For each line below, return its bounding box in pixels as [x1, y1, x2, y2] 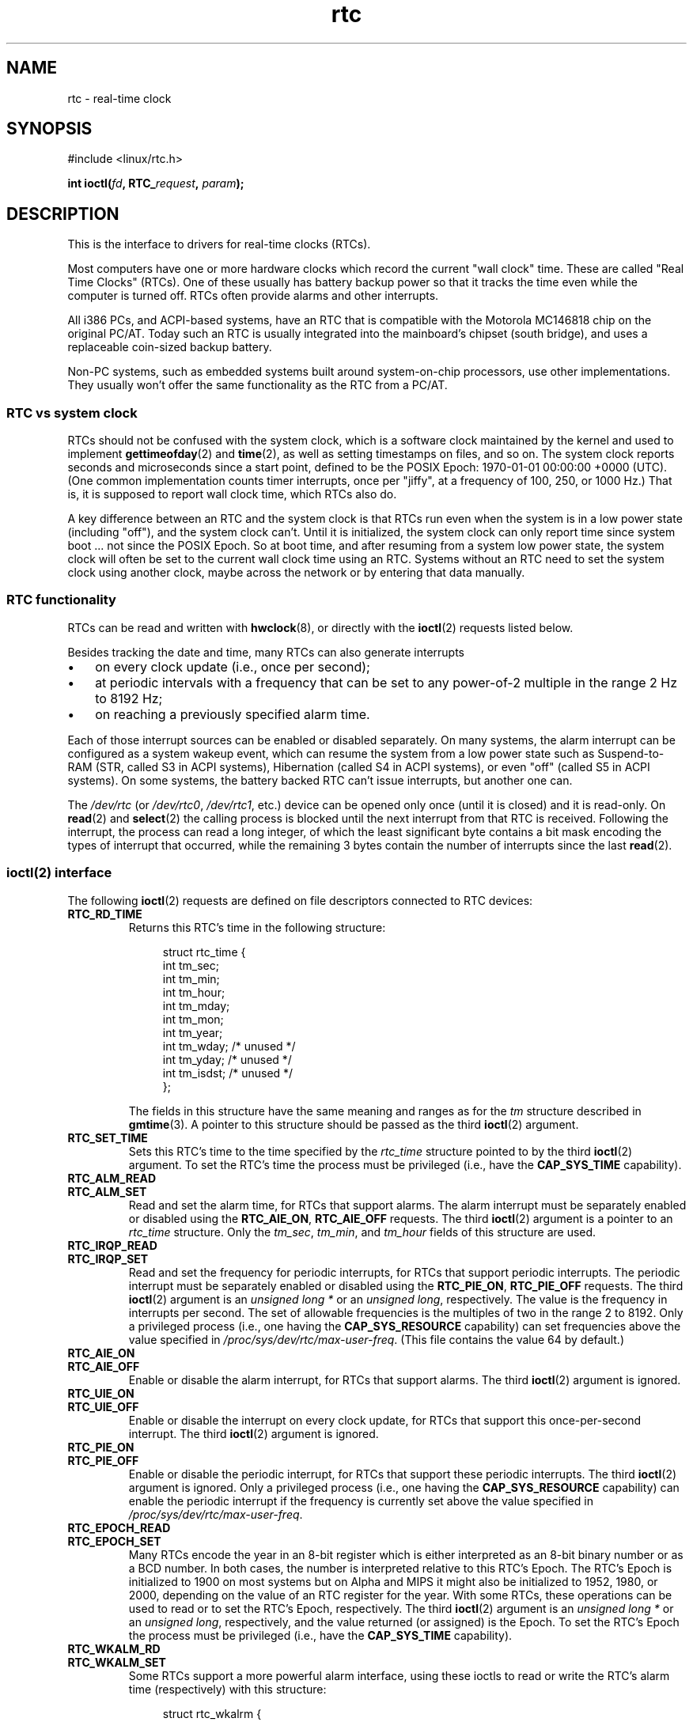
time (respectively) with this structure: [128, 1682, 327, 1696]
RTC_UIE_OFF [67, 1399, 139, 1414]
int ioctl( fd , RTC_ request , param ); [67, 176, 244, 191]
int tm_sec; [162, 958, 219, 972]
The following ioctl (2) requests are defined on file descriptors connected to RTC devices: [67, 893, 533, 907]
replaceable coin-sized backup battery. [67, 340, 272, 354]
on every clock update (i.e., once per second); [95, 658, 370, 675]
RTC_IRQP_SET [67, 1251, 149, 1266]
